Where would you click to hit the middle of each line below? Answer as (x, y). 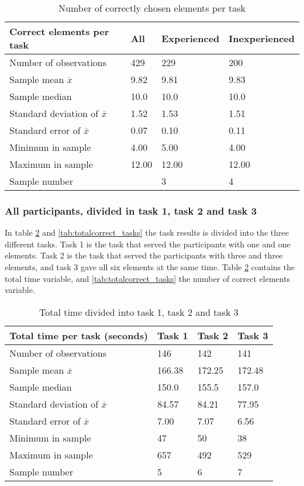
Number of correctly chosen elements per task (152, 8)
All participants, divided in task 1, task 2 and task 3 (131, 210)
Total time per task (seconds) (79, 335)
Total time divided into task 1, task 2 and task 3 (139, 312)
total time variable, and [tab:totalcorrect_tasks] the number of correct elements (148, 278)
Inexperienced (262, 38)
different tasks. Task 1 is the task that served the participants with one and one (148, 244)
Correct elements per (59, 31)
